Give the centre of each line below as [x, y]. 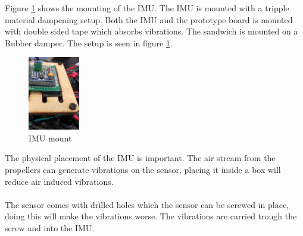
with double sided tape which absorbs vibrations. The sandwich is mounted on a [151, 31]
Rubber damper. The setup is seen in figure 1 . [89, 43]
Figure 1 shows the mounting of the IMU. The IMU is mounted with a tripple [147, 8]
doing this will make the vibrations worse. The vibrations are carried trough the [151, 216]
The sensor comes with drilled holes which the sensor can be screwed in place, [147, 204]
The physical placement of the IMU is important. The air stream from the [140, 158]
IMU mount [50, 138]
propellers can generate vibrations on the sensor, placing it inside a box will [143, 169]
